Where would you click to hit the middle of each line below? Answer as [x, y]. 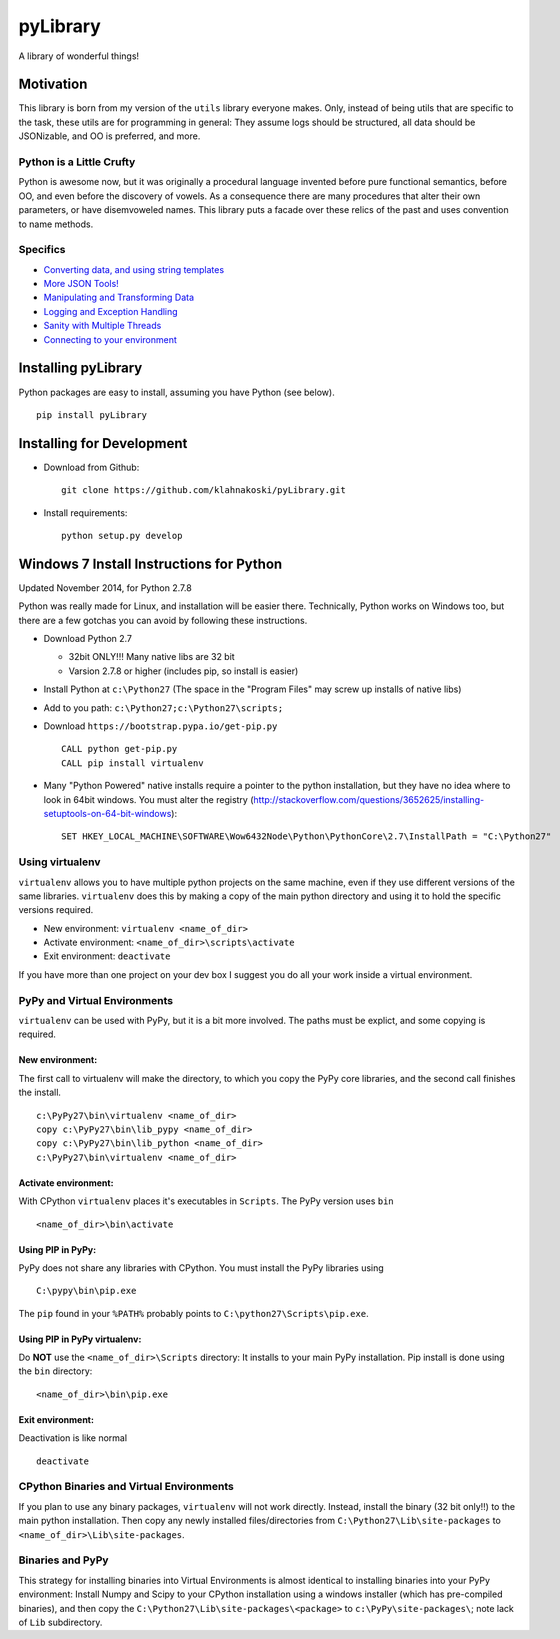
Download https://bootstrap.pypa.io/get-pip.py [160, 726]
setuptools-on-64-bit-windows [107, 813]
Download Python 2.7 [88, 639]
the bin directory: [55, 1371]
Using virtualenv [59, 862]
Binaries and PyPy [63, 1560]
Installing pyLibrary [80, 368]
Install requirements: [85, 512]
